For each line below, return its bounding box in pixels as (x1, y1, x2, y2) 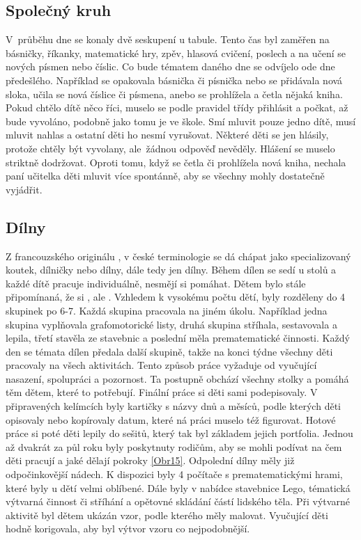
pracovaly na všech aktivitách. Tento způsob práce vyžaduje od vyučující (6, 358, 317, 372)
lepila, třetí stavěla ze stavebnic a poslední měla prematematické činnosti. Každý (6, 331, 350, 345)
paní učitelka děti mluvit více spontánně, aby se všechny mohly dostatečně (6, 168, 325, 183)
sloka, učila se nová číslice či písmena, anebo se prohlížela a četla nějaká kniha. (6, 86, 343, 101)
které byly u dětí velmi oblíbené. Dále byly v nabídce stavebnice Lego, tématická (6, 480, 351, 495)
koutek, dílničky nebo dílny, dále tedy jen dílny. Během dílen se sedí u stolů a (6, 262, 337, 277)
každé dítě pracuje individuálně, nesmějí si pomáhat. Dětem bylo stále (6, 276, 306, 290)
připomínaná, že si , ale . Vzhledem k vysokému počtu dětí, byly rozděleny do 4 (6, 289, 346, 304)
